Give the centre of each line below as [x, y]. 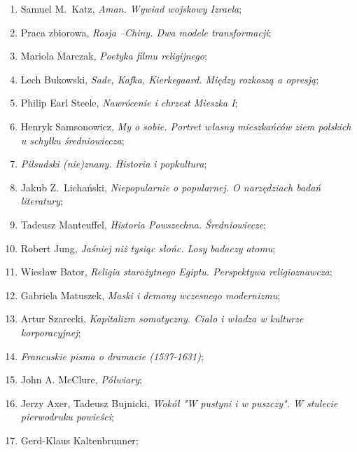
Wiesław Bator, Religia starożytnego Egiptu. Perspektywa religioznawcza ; [176, 272]
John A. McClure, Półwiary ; [81, 379]
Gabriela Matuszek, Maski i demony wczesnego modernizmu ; [150, 295]
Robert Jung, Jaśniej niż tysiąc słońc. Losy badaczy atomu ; [148, 248]
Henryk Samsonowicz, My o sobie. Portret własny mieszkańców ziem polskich [186, 126]
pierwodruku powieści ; [67, 417]
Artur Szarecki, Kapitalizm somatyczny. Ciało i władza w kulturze [162, 319]
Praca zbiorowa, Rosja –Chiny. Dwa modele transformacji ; [146, 32]
